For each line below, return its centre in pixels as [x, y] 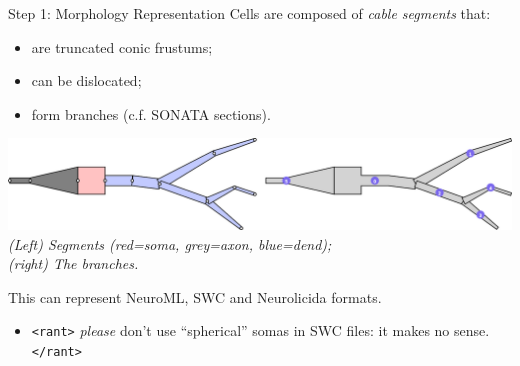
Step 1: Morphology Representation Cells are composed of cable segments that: [249, 13]
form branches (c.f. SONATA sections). [151, 113]
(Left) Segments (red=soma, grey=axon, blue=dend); [170, 243]
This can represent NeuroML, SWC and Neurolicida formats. [195, 296]
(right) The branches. [73, 263]
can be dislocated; [86, 80]
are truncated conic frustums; [122, 46]
